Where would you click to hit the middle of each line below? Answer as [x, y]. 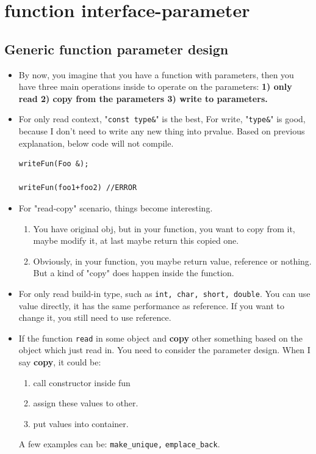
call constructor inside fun [82, 382]
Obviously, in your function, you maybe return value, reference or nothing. [172, 261]
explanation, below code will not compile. [96, 143]
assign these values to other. [86, 403]
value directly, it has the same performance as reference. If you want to [151, 305]
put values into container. [81, 423]
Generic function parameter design [117, 49]
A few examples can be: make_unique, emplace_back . [119, 444]
